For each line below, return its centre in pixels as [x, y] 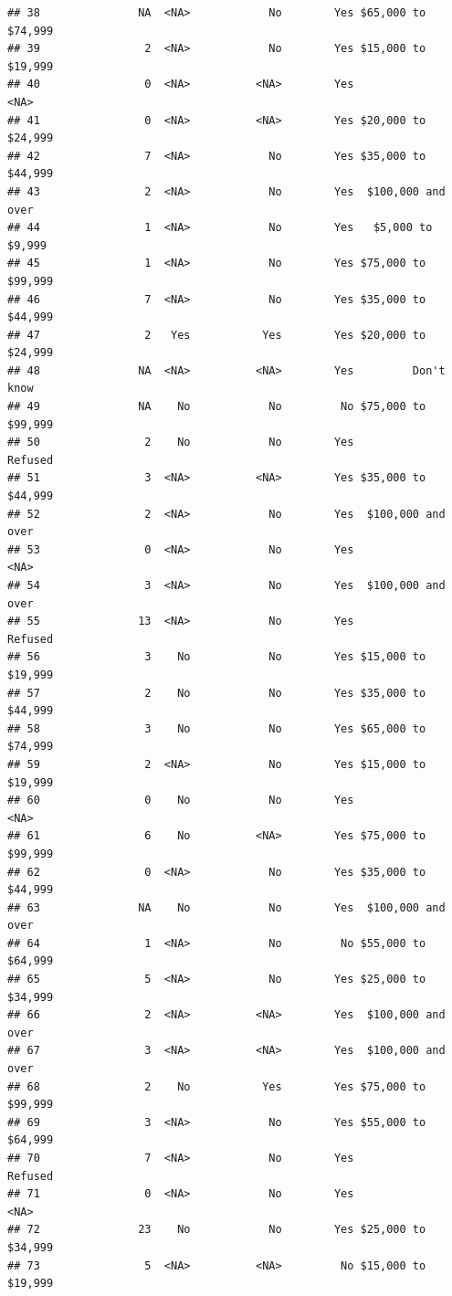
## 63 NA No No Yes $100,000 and [226, 907]
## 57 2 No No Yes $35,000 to [217, 693]
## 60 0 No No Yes [181, 801]
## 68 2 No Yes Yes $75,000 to [217, 1086]
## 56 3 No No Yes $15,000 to [217, 657]
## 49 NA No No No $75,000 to [217, 407]
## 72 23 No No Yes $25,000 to [217, 1230]
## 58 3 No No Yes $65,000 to [217, 728]
